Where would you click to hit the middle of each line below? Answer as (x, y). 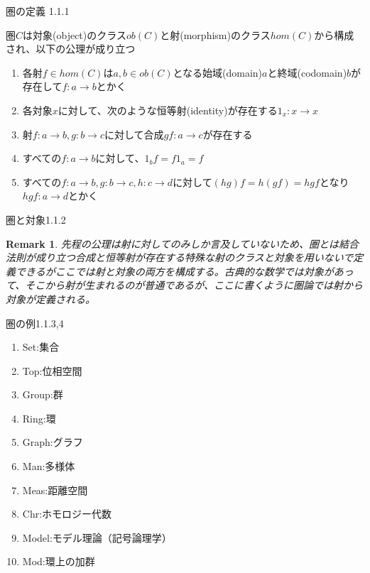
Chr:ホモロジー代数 (67, 514)
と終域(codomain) (307, 72)
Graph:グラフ (53, 442)
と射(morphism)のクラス (215, 34)
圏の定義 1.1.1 (38, 11)
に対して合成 (134, 134)
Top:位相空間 (52, 370)
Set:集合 (41, 347)
